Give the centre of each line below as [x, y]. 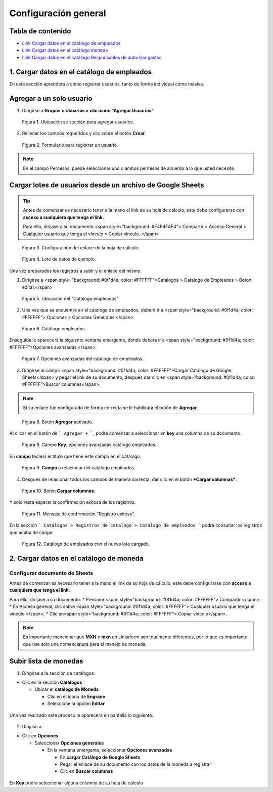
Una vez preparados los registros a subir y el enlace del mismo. [76, 271]
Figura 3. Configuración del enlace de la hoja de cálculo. [81, 247]
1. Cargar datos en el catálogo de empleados [80, 72]
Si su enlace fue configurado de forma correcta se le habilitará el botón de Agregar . [110, 408]
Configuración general [58, 13]
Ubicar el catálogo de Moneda [67, 689]
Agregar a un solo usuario [51, 98]
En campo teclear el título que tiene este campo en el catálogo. [75, 456]
